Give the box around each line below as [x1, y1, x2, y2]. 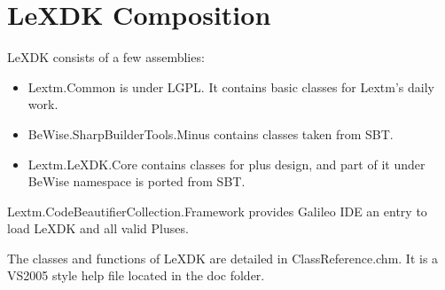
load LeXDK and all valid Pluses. [7, 219, 189, 238]
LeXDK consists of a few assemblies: [7, 48, 205, 67]
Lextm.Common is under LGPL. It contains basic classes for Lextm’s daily [27, 77, 435, 96]
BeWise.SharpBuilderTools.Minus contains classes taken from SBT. [27, 124, 394, 143]
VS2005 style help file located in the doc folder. [7, 266, 265, 285]
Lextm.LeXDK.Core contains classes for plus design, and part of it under [27, 154, 425, 173]
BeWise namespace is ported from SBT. [27, 172, 246, 191]
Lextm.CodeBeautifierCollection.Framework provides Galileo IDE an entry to [7, 201, 427, 220]
